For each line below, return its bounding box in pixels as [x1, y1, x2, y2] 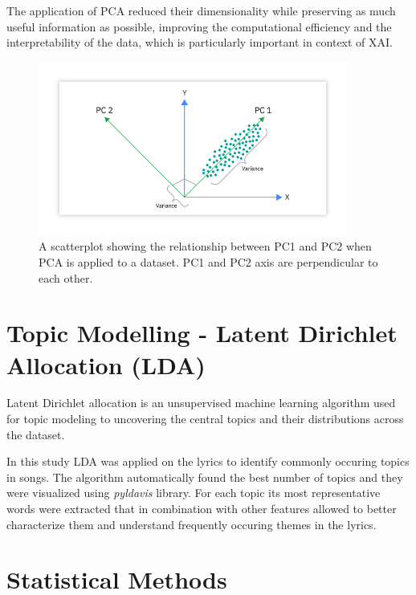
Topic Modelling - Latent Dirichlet [6, 316, 398, 349]
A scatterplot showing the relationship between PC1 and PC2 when [39, 238, 372, 255]
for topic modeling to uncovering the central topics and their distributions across [6, 410, 404, 427]
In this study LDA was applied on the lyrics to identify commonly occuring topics [6, 453, 410, 470]
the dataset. [6, 426, 65, 442]
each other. [39, 269, 93, 286]
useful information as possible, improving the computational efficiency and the [6, 18, 392, 35]
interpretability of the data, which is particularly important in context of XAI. [6, 34, 393, 51]
